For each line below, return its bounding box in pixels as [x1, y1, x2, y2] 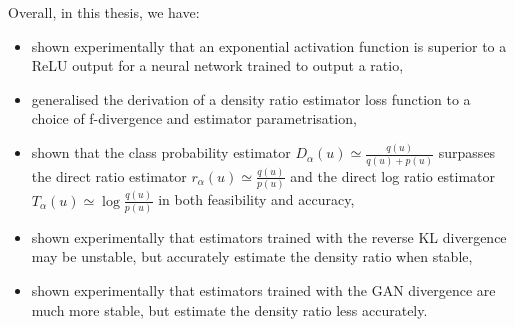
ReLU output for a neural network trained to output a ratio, [31, 55, 404, 76]
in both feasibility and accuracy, [158, 189, 355, 210]
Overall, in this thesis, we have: [8, 2, 200, 22]
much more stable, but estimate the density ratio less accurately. [31, 299, 428, 320]
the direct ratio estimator [31, 165, 187, 186]
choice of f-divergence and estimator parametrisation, [31, 108, 357, 129]
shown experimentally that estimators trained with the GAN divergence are [31, 280, 496, 301]
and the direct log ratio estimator [290, 165, 496, 186]
